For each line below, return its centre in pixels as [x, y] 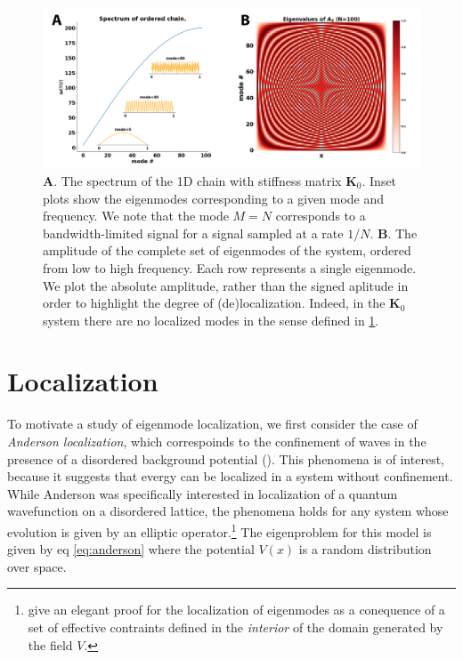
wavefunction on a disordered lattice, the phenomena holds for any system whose [228, 511]
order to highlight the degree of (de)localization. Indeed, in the [214, 303]
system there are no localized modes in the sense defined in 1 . [211, 320]
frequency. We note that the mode [136, 216]
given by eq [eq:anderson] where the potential [131, 549]
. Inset [379, 180]
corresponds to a [321, 216]
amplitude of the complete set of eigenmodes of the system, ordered [227, 250]
